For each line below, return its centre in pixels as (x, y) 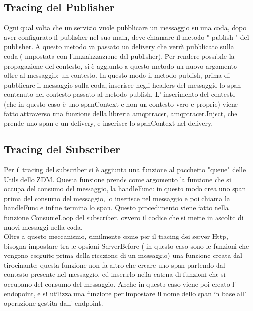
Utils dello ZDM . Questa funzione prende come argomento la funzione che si (117, 179)
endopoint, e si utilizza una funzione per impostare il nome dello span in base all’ (125, 293)
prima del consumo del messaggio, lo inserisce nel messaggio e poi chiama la (117, 198)
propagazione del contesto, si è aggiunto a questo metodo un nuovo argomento (121, 65)
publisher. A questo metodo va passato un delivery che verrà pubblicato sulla (119, 46)
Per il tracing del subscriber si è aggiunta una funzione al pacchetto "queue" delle (125, 169)
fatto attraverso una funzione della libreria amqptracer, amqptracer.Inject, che (121, 113)
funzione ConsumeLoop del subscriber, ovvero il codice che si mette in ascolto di (124, 217)
